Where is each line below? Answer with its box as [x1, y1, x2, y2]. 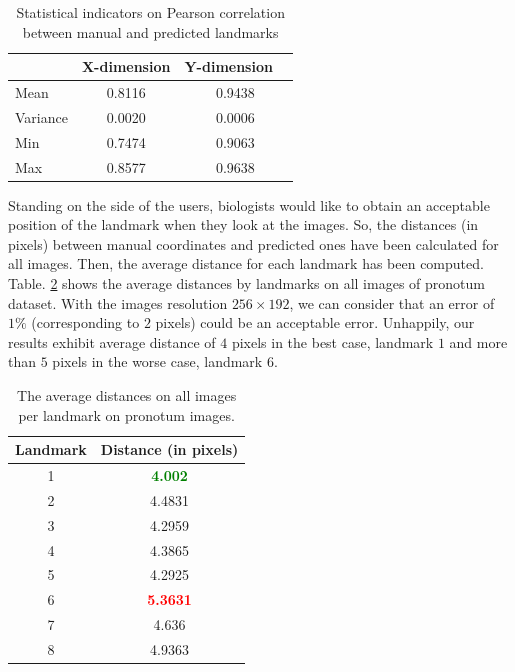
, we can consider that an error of [289, 292, 495, 313]
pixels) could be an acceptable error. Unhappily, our [155, 312, 475, 333]
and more [449, 331, 508, 352]
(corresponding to [31, 312, 140, 333]
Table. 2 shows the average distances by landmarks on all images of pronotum [8, 273, 485, 294]
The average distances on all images [17, 385, 237, 405]
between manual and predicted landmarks [22, 21, 279, 42]
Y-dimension [184, 56, 273, 77]
